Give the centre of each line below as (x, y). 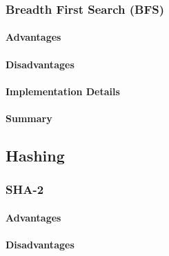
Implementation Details (63, 91)
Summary (29, 118)
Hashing (35, 155)
